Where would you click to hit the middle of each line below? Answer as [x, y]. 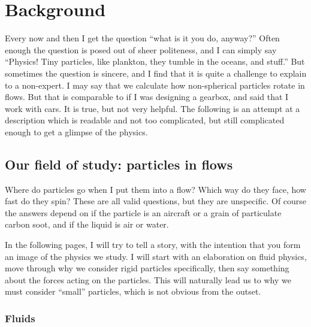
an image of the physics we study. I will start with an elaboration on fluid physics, [156, 256]
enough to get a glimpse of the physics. [76, 131]
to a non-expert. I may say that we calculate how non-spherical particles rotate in [155, 85]
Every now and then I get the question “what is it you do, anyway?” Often [142, 38]
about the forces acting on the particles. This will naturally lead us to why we [148, 279]
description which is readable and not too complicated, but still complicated [145, 120]
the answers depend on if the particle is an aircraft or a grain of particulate [143, 212]
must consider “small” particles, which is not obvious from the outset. [133, 291]
